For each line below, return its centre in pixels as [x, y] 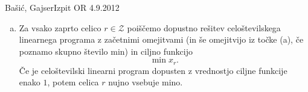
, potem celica [73, 82]
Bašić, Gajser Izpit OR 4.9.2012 [62, 7]
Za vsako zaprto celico [60, 27]
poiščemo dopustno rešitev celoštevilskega [204, 27]
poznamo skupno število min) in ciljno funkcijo [106, 51]
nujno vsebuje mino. [146, 82]
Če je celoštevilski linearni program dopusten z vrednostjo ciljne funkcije [153, 70]
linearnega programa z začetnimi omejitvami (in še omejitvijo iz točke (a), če [161, 39]
